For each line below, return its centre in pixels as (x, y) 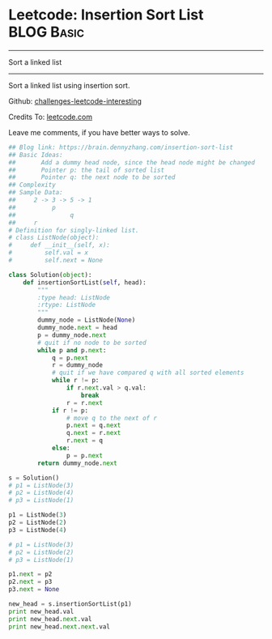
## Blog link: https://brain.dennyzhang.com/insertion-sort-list (121, 147)
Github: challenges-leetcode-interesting (75, 101)
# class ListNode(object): (54, 238)
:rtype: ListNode (66, 305)
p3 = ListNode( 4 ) (38, 530)
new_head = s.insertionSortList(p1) (70, 604)
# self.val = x (49, 253)
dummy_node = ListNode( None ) (87, 320)
